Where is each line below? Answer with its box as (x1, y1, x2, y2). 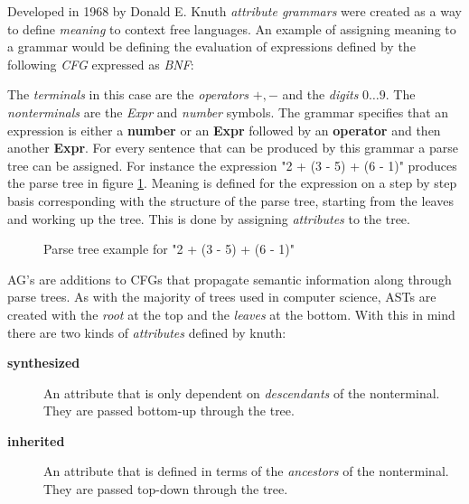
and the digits (282, 85, 359, 104)
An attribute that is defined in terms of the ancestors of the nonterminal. (43, 462, 449, 481)
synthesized (7, 353, 80, 372)
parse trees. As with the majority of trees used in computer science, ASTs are (7, 287, 436, 306)
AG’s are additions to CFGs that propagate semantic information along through (7, 269, 452, 288)
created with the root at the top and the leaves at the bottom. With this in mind (7, 304, 455, 323)
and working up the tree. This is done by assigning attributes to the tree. (7, 209, 410, 228)
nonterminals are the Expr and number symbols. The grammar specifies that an (7, 102, 449, 121)
